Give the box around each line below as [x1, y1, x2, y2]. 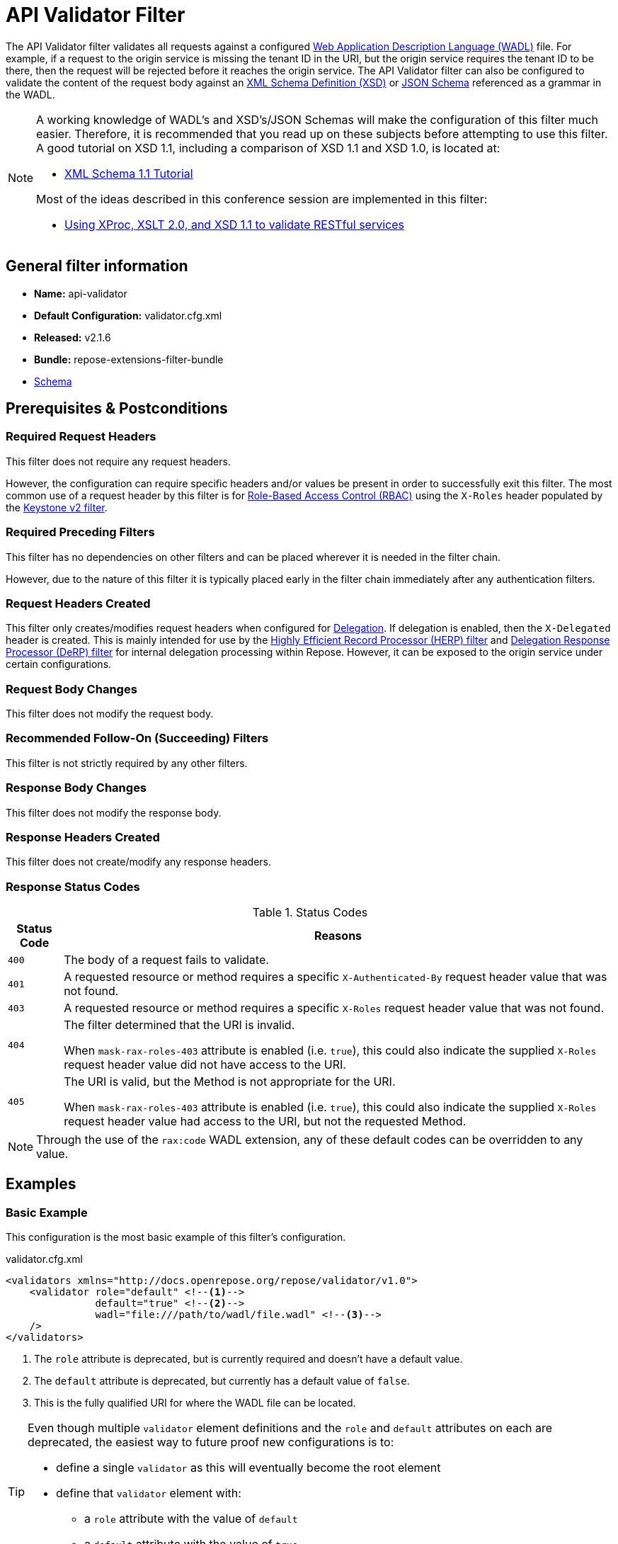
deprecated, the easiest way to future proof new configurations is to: [28, 1435, 394, 1450]
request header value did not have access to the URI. [64, 1057, 346, 1072]
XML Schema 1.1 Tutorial [64, 166, 193, 181]
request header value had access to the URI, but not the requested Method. [64, 1114, 467, 1129]
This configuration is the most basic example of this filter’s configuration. [6, 1231, 346, 1244]
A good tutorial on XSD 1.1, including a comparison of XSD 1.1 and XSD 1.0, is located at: [36, 140, 500, 155]
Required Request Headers [6, 429, 156, 444]
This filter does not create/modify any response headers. [6, 856, 272, 868]
